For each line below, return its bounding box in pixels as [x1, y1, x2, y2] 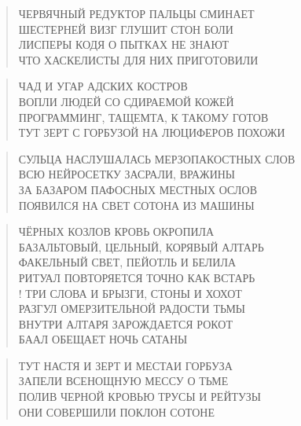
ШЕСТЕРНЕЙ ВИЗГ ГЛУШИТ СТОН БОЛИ [18, 20, 233, 37]
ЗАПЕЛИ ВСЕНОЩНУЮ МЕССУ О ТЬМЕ [18, 373, 229, 389]
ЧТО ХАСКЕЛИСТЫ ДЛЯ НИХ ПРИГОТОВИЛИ [18, 51, 259, 68]
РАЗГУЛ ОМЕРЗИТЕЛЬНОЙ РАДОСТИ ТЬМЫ [18, 300, 246, 317]
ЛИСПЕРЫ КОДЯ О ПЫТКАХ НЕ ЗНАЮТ [18, 36, 229, 53]
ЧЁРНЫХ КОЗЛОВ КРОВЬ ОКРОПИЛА [18, 223, 215, 240]
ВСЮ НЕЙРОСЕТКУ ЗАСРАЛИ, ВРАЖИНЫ [18, 166, 236, 182]
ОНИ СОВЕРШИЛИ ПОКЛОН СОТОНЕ [18, 403, 215, 420]
